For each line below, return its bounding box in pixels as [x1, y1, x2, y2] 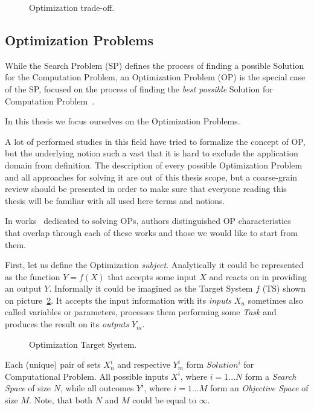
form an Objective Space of [210, 382, 309, 394]
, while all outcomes [60, 382, 134, 394]
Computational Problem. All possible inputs [5, 370, 168, 382]
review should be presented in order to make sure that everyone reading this [5, 182, 287, 195]
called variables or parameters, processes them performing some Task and [5, 306, 277, 318]
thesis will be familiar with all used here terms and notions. [5, 194, 225, 207]
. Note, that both [29, 394, 93, 406]
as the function [5, 270, 60, 283]
